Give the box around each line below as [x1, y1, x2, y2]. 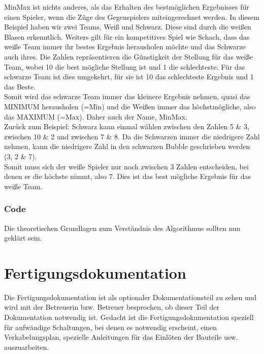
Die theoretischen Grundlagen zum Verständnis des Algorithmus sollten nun [4, 222, 241, 233]
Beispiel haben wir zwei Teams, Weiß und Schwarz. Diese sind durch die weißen [4, 21, 251, 32]
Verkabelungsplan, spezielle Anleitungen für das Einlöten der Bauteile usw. [4, 332, 238, 342]
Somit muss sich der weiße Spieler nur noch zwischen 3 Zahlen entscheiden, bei [4, 161, 249, 171]
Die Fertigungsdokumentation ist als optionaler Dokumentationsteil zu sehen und [4, 291, 257, 302]
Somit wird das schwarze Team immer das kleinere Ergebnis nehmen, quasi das [4, 91, 250, 102]
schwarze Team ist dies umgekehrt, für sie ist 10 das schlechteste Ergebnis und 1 [4, 71, 254, 82]
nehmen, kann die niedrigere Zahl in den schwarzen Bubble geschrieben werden [4, 141, 250, 152]
